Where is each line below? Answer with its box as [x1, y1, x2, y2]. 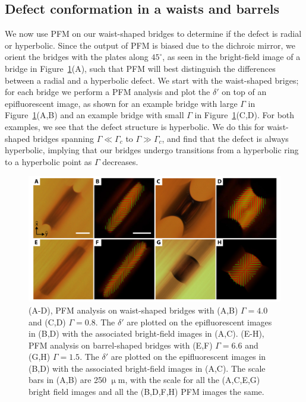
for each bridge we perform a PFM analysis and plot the [5, 86, 210, 98]
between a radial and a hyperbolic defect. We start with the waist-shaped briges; [5, 74, 299, 86]
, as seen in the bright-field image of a [162, 50, 301, 63]
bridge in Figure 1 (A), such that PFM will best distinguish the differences [5, 62, 276, 74]
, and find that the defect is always [162, 132, 289, 144]
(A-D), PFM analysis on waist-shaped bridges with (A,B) [29, 303, 238, 316]
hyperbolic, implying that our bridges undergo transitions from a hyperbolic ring [5, 144, 299, 156]
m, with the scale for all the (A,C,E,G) [118, 373, 260, 386]
